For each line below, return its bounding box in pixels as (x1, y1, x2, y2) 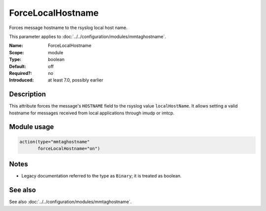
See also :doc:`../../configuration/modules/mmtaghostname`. (9, 199, 132, 205)
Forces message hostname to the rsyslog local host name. (9, 25, 128, 31)
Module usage (9, 123, 54, 131)
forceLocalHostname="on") (37, 145, 100, 151)
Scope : (9, 49, 24, 55)
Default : (9, 63, 27, 69)
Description (9, 90, 46, 99)
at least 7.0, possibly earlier (48, 77, 103, 83)
